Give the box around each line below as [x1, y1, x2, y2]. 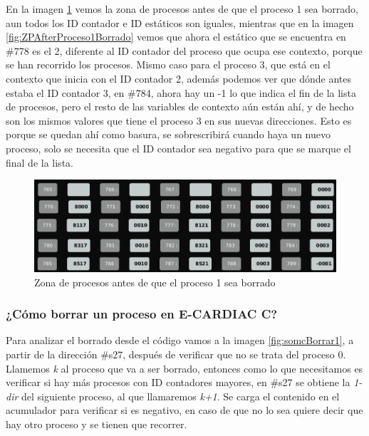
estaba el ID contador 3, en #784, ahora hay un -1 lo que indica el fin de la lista [6, 85, 356, 100]
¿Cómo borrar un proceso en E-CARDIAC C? [6, 305, 278, 323]
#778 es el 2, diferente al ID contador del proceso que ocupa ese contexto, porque [6, 43, 363, 58]
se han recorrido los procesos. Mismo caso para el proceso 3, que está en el [6, 57, 331, 72]
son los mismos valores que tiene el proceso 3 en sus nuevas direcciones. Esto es [6, 113, 352, 128]
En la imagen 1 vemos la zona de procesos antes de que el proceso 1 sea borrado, [6, 1, 359, 16]
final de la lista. [6, 155, 73, 170]
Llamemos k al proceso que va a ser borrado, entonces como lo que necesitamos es [6, 360, 363, 375]
